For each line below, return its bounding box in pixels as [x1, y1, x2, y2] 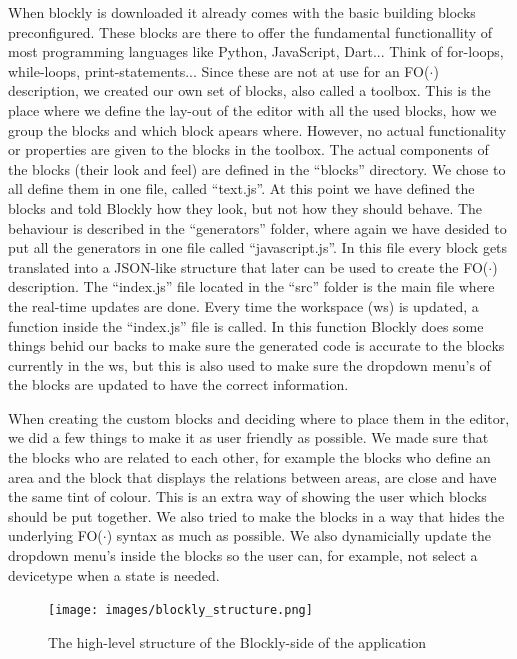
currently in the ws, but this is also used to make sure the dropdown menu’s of [8, 354, 491, 375]
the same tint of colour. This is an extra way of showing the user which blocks [8, 486, 487, 507]
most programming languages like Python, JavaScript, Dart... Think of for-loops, [8, 41, 504, 62]
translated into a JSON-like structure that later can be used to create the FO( [8, 256, 489, 277]
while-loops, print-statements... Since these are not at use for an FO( [8, 60, 430, 81]
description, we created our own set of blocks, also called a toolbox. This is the [8, 80, 491, 101]
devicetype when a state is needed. [8, 564, 220, 585]
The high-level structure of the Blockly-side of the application [48, 631, 427, 652]
